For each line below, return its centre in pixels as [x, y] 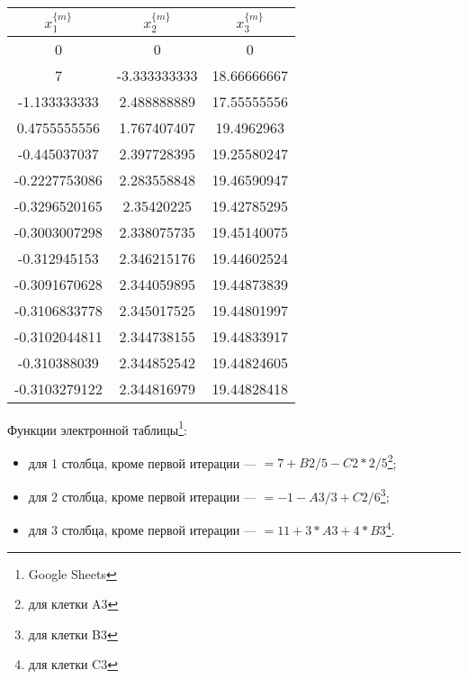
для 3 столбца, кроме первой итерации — [142, 529]
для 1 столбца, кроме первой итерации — [142, 462]
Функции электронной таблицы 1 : [97, 428]
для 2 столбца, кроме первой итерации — [142, 496]
